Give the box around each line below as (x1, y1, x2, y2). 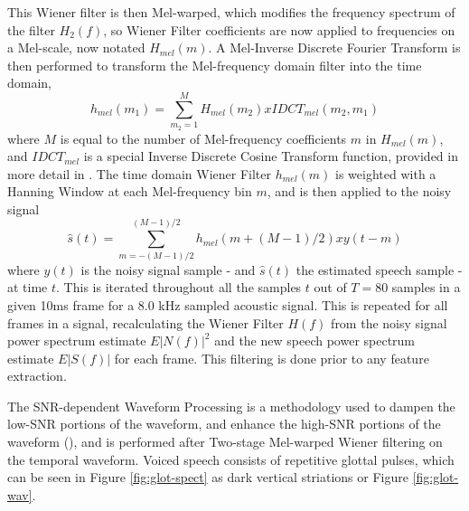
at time (7, 278, 48, 297)
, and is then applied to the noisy (267, 182, 452, 201)
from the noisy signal (331, 313, 447, 332)
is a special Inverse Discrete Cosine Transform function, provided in (83, 147, 458, 166)
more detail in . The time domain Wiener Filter (7, 164, 271, 183)
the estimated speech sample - (295, 260, 463, 279)
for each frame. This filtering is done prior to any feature (114, 348, 429, 367)
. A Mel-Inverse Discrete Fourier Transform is (208, 38, 461, 57)
